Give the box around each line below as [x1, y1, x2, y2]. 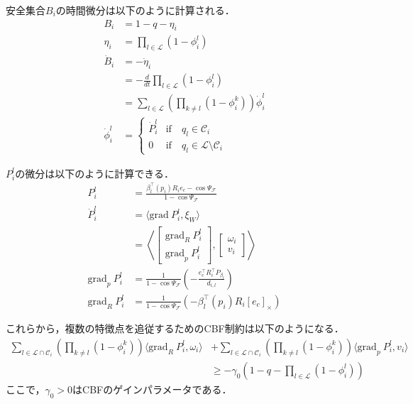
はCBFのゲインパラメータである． [72, 381, 232, 396]
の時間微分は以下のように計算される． [55, 3, 235, 17]
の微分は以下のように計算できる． [15, 165, 174, 180]
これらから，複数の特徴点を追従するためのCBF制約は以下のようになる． [6, 321, 344, 336]
